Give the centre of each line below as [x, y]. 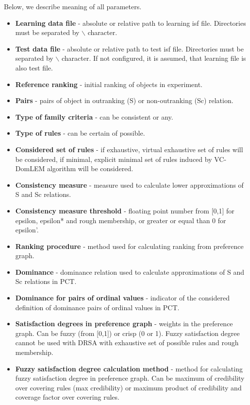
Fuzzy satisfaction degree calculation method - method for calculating [129, 368]
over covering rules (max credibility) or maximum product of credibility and [128, 387]
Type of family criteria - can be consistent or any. [94, 116]
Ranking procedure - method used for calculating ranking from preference [129, 246]
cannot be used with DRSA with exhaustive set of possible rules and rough [127, 343]
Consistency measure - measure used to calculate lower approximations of [129, 185]
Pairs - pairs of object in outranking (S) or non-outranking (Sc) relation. [124, 100]
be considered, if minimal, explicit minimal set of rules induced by [114, 159]
